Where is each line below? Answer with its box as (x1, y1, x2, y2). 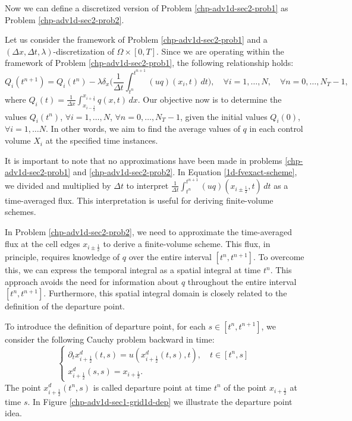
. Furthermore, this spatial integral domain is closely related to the (43, 287, 287, 299)
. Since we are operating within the (156, 45, 284, 57)
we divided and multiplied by (5, 179, 111, 191)
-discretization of (53, 45, 114, 57)
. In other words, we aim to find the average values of (46, 122, 240, 135)
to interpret (126, 179, 169, 191)
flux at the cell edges (5, 237, 80, 249)
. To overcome (253, 251, 304, 263)
